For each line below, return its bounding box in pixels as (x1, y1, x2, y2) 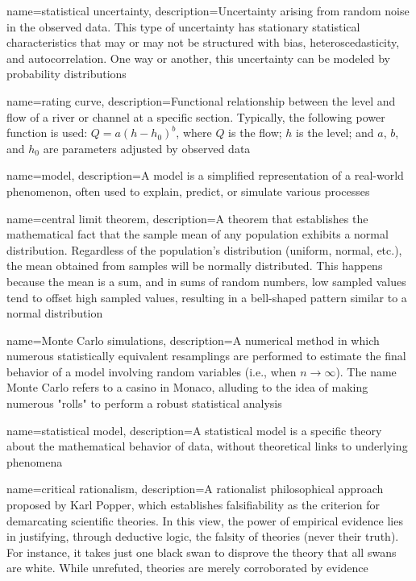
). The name (335, 363, 397, 380)
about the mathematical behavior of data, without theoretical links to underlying (6, 438, 408, 454)
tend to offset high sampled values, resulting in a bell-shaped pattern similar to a (6, 288, 407, 305)
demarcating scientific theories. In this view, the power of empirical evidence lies (6, 512, 403, 529)
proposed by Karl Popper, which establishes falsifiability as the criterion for (6, 496, 380, 513)
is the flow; (228, 124, 282, 141)
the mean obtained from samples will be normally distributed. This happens (6, 257, 383, 274)
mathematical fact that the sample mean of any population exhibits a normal (6, 226, 389, 243)
